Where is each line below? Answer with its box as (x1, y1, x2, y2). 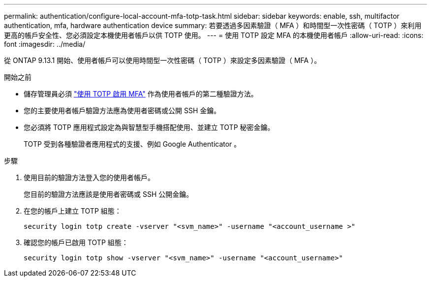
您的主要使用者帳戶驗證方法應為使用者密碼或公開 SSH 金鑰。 (24, 106, 221, 115)
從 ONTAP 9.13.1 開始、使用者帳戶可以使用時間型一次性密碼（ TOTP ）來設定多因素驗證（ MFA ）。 (4, 56, 321, 64)
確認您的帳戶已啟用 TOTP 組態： (24, 238, 128, 247)
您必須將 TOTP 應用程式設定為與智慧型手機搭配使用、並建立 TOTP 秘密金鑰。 (24, 123, 275, 131)
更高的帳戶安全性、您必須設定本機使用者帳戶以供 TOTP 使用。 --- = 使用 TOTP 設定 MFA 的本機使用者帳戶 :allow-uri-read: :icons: (4, 31, 424, 39)
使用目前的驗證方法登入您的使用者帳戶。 (24, 173, 154, 182)
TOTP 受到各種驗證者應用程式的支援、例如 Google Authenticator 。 (24, 140, 241, 148)
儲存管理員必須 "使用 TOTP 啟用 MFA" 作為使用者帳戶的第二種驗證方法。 (24, 90, 258, 98)
